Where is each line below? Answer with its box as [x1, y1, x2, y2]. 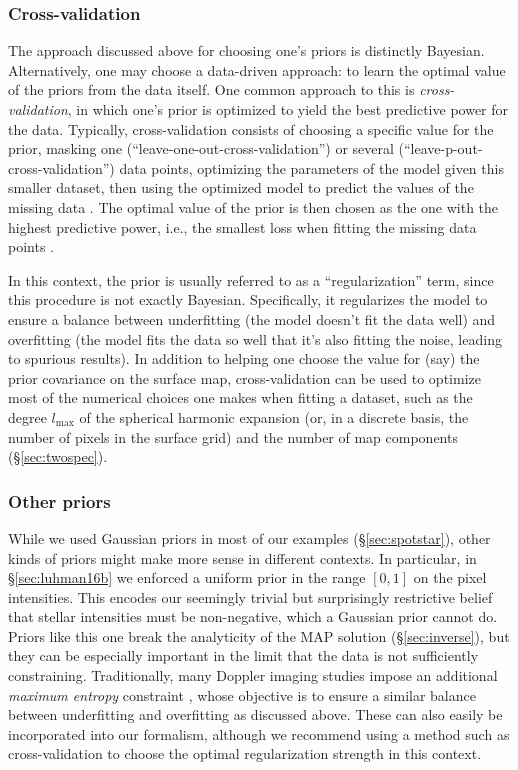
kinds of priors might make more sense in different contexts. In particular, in [8, 547, 477, 568]
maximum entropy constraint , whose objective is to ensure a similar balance [8, 684, 476, 705]
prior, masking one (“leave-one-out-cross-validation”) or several [8, 138, 394, 159]
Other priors [8, 488, 111, 513]
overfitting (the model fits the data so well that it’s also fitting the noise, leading [8, 328, 502, 349]
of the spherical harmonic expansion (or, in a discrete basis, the [79, 406, 469, 427]
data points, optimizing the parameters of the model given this [119, 157, 504, 178]
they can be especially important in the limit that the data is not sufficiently [8, 645, 479, 666]
